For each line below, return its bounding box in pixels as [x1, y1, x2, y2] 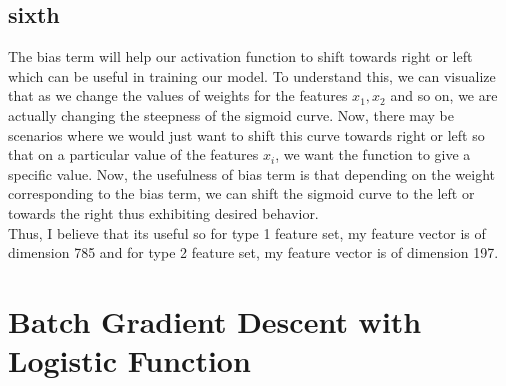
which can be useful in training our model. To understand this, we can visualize [8, 65, 496, 86]
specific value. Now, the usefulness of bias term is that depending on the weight [8, 163, 495, 184]
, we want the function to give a [275, 144, 471, 165]
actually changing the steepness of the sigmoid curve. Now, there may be [8, 104, 455, 125]
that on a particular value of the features [8, 144, 259, 165]
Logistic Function [8, 340, 251, 381]
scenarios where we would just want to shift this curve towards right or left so [8, 124, 485, 145]
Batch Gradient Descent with [8, 300, 422, 341]
